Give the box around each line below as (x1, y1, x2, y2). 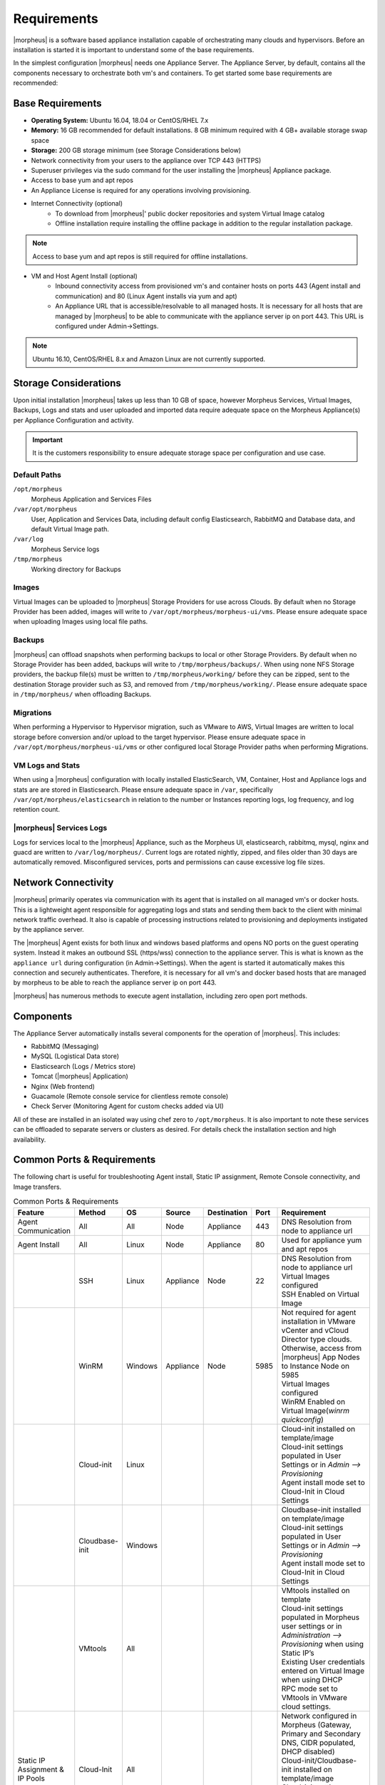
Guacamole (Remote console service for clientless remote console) (31, 1092, 229, 1101)
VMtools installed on (281, 1585, 350, 1595)
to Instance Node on (281, 1361, 350, 1371)
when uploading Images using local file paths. (13, 618, 148, 626)
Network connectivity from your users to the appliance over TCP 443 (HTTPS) (31, 156, 262, 164)
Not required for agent (281, 1307, 356, 1317)
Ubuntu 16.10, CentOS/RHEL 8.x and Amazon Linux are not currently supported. (32, 354, 265, 363)
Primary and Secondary (281, 1729, 361, 1739)
